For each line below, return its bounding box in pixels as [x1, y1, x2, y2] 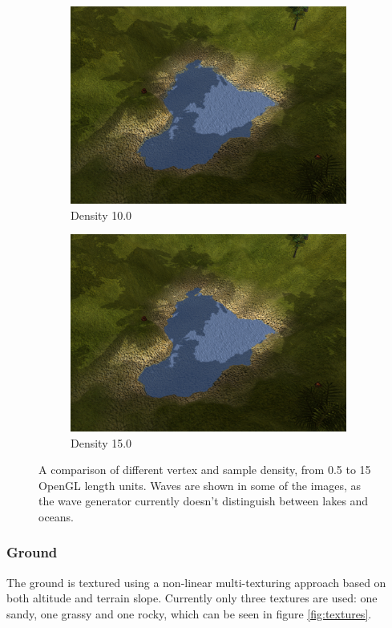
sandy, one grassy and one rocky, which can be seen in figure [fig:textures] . [6, 605, 372, 622]
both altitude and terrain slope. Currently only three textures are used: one [6, 590, 378, 606]
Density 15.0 [71, 434, 132, 451]
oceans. [38, 508, 75, 525]
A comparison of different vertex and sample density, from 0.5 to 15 [38, 461, 371, 478]
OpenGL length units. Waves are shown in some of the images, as [38, 476, 362, 493]
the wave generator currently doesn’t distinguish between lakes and [38, 492, 369, 509]
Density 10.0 [71, 206, 132, 223]
